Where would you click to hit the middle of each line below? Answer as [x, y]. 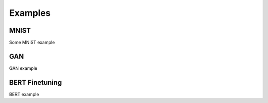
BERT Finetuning [35, 82]
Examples [30, 13]
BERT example [24, 94]
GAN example [23, 68]
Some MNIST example [32, 43]
